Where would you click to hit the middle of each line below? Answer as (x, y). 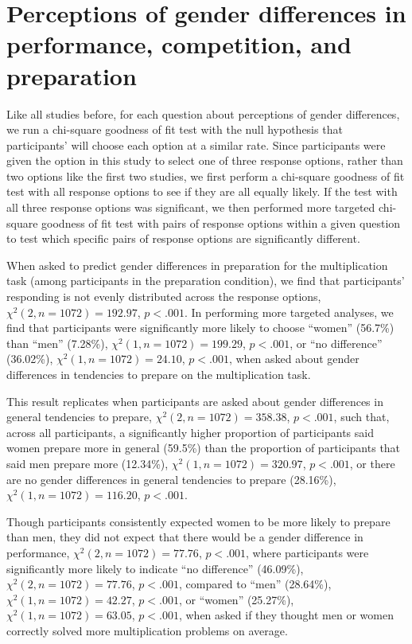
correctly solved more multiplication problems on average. (147, 630)
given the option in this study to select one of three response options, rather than (205, 160)
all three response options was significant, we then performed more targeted (191, 207)
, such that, (361, 417)
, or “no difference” (336, 343)
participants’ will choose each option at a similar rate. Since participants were (196, 144)
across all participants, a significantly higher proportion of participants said (190, 432)
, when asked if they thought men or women (286, 615)
